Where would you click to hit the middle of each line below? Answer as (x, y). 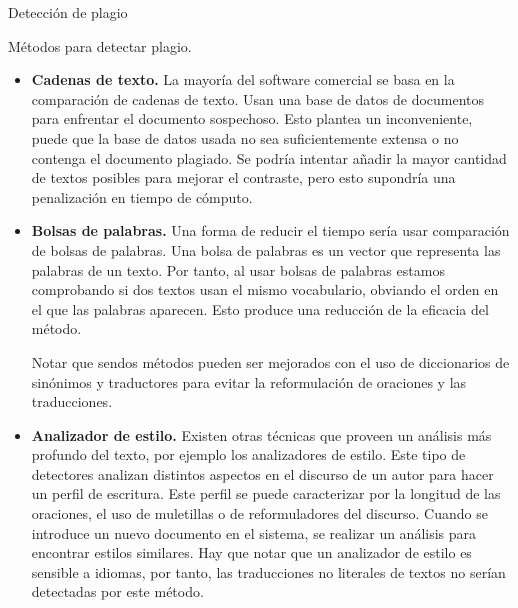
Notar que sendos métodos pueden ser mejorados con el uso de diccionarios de (270, 361)
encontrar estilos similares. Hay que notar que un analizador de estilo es (251, 552)
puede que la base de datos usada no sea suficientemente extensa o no (245, 137)
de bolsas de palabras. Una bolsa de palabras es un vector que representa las (266, 249)
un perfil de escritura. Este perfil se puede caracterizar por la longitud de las (266, 493)
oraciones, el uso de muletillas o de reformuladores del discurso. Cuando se (259, 513)
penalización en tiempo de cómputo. (142, 196)
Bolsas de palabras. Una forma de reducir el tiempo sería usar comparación (270, 230)
